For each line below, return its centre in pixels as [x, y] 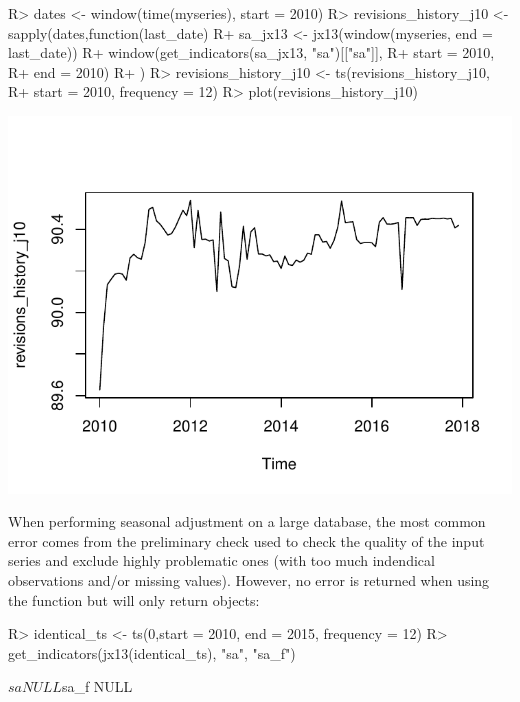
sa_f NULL [97, 686]
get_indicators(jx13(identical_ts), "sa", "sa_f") [152, 652]
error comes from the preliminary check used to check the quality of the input [246, 540]
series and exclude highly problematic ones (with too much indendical [221, 560]
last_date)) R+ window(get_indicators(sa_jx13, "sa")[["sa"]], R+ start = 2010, [251, 52]
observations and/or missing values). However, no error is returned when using [249, 580]
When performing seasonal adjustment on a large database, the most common [247, 521]
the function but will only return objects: [134, 599]
